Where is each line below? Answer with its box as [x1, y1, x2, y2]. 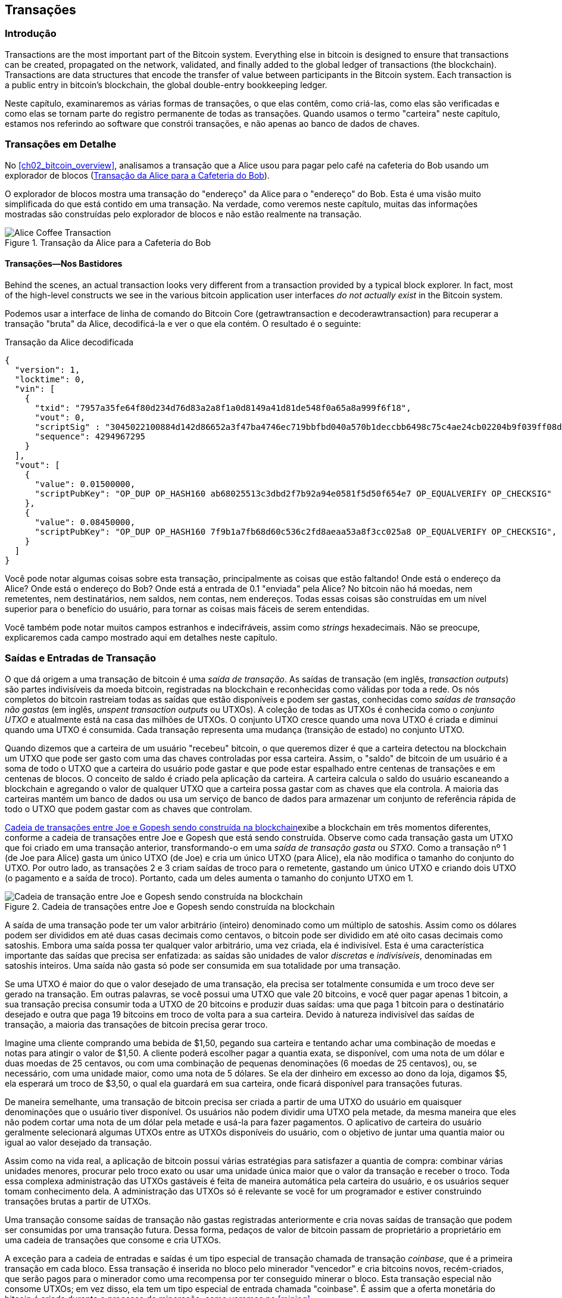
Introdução [5, 27, 57, 40]
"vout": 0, [35, 412, 85, 422]
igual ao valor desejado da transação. [5, 1137, 152, 1147]
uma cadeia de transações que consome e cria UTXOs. [5, 1234, 221, 1245]
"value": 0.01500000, [35, 479, 136, 489]
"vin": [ [14, 383, 55, 394]
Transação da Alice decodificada [5, 336, 134, 347]
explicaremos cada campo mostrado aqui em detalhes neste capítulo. [5, 632, 278, 642]
